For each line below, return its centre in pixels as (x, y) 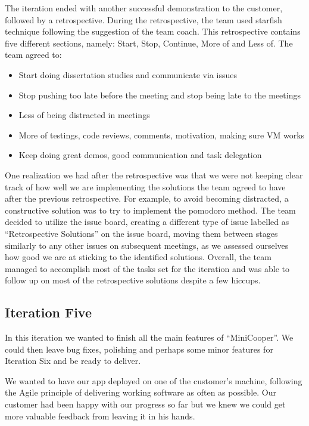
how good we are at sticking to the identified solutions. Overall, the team (138, 257)
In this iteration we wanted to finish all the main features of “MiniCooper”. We (149, 337)
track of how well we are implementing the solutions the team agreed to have (145, 186)
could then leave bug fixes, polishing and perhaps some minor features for (139, 349)
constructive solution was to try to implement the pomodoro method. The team (150, 210)
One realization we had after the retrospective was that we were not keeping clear (154, 175)
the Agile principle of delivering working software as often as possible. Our (141, 392)
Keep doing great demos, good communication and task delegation (140, 155)
